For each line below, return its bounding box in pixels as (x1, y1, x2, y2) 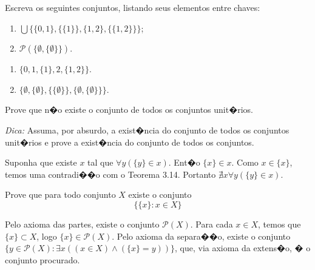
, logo (36, 229, 57, 242)
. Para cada (190, 217, 233, 230)
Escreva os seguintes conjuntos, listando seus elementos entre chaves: (5, 1, 260, 13)
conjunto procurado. (5, 253, 80, 266)
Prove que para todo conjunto (5, 188, 116, 201)
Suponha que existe (5, 156, 77, 169)
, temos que (258, 217, 301, 230)
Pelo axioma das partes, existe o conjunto (5, 217, 160, 230)
